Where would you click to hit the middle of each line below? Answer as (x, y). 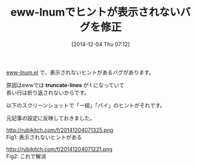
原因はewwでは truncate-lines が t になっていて (65, 85)
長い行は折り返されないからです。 (48, 92)
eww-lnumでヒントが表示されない (96, 12)
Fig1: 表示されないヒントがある (44, 137)
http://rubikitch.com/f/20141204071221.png (59, 149)
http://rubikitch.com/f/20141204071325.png (60, 130)
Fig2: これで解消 (26, 156)
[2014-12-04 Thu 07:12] (101, 44)
